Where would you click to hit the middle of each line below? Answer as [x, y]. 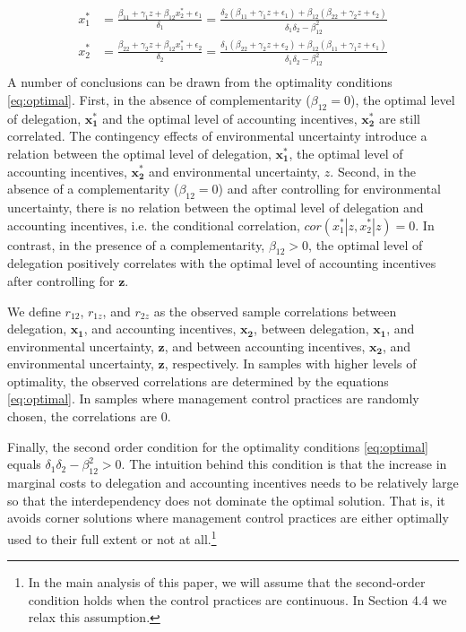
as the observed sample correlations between [275, 311]
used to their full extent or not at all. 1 [112, 537]
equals [24, 464]
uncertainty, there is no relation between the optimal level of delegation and [216, 207]
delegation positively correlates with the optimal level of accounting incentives [222, 263]
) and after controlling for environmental [329, 189]
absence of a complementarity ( [93, 189]
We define [34, 311]
